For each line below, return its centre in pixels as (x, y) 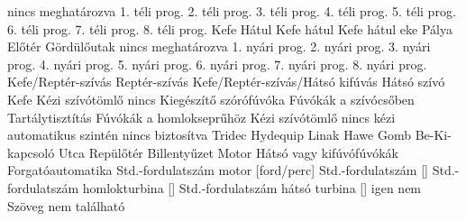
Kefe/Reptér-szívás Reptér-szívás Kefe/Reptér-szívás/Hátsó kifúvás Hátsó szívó (226, 82)
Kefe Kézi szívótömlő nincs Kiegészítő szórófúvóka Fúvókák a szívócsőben (211, 99)
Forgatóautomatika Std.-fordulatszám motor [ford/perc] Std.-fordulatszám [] (218, 170)
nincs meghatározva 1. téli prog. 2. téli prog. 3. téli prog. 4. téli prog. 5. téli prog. (232, 11)
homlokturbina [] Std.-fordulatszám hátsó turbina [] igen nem (252, 187)
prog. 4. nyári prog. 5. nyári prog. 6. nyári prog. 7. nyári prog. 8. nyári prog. (217, 64)
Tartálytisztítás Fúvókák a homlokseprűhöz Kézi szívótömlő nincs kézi (201, 117)
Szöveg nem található (66, 205)
